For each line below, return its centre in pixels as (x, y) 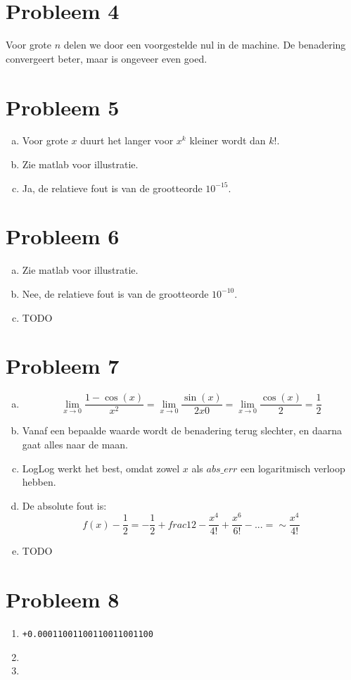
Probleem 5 (63, 107)
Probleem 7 (63, 366)
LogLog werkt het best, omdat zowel (101, 468)
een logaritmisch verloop (293, 468)
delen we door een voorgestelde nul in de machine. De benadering (205, 45)
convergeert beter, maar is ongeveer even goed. (107, 58)
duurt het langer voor (127, 140)
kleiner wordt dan (228, 140)
